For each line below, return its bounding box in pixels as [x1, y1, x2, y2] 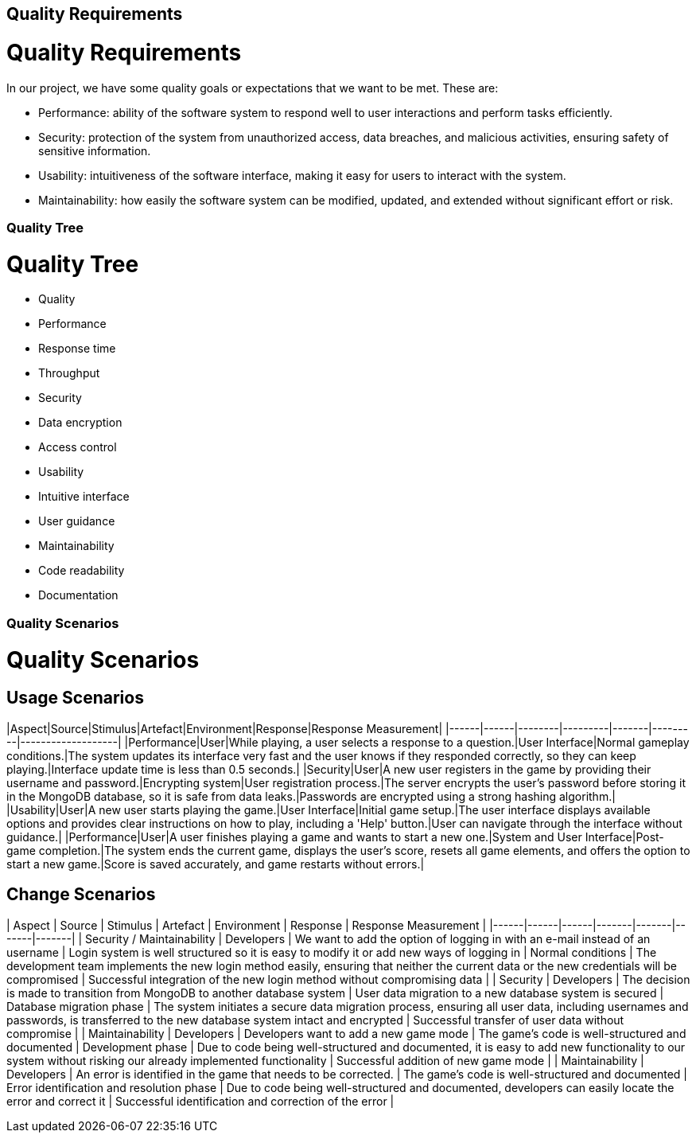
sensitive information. [38, 143, 151, 158]
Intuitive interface [38, 490, 130, 504]
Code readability [38, 564, 125, 578]
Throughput [38, 366, 100, 380]
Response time [38, 341, 116, 356]
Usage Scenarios [6, 688, 144, 708]
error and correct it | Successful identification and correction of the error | [6, 1094, 395, 1108]
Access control [38, 440, 117, 454]
